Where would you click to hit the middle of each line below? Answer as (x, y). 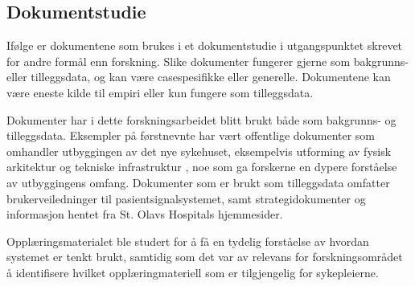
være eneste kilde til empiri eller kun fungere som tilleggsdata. (160, 92)
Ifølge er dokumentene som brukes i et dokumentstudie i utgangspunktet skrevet (205, 45)
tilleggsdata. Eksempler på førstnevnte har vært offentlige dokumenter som (191, 135)
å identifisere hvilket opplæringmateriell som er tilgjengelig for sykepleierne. (193, 272)
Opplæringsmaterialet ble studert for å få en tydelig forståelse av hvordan (188, 241)
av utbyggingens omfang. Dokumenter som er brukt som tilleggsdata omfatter (198, 182)
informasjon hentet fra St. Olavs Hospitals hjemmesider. (145, 214)
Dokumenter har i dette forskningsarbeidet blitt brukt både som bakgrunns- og (201, 119)
